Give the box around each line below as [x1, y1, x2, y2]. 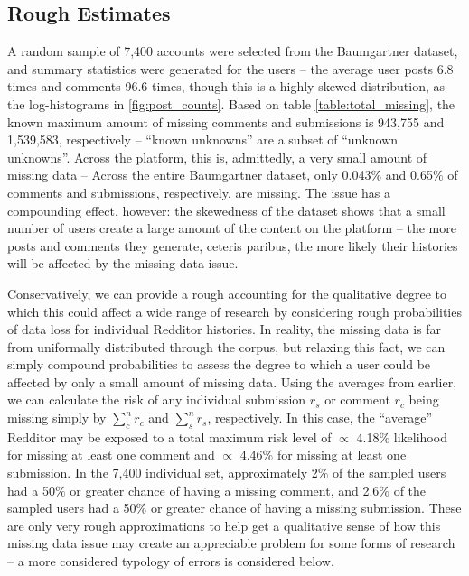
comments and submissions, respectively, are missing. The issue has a [7, 182, 390, 201]
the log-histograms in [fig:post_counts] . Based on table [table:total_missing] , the [7, 94, 455, 113]
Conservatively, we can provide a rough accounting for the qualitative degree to [7, 283, 446, 302]
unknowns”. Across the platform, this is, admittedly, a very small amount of [7, 147, 427, 166]
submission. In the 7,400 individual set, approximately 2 [7, 463, 318, 482]
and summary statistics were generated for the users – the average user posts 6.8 [7, 59, 454, 78]
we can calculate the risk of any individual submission [7, 390, 306, 409]
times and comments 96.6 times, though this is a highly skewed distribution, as [7, 77, 446, 96]
